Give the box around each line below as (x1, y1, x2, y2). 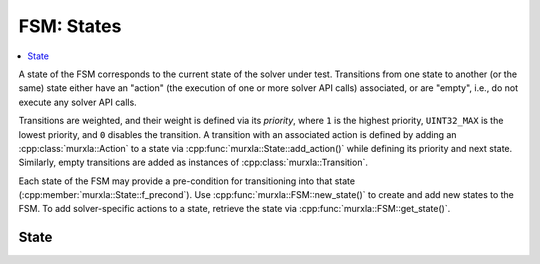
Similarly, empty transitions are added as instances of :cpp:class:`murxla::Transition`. (18, 156, 369, 169)
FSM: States (18, 15, 122, 37)
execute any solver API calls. (18, 96, 137, 108)
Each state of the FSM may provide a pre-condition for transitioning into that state (18, 175, 355, 187)
